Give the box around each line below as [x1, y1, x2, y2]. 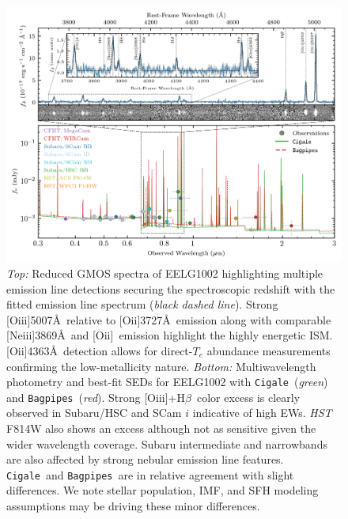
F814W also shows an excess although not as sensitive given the [6, 420, 316, 437]
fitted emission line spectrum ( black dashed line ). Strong [6, 296, 278, 313]
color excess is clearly [196, 388, 301, 405]
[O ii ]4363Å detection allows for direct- [6, 342, 193, 358]
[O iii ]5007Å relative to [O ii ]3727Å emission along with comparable [6, 311, 331, 328]
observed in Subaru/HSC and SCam [6, 404, 182, 421]
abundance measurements [206, 342, 331, 358]
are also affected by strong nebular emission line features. [6, 451, 284, 468]
